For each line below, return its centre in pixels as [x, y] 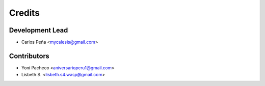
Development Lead [39, 30]
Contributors [29, 56]
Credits [25, 13]
